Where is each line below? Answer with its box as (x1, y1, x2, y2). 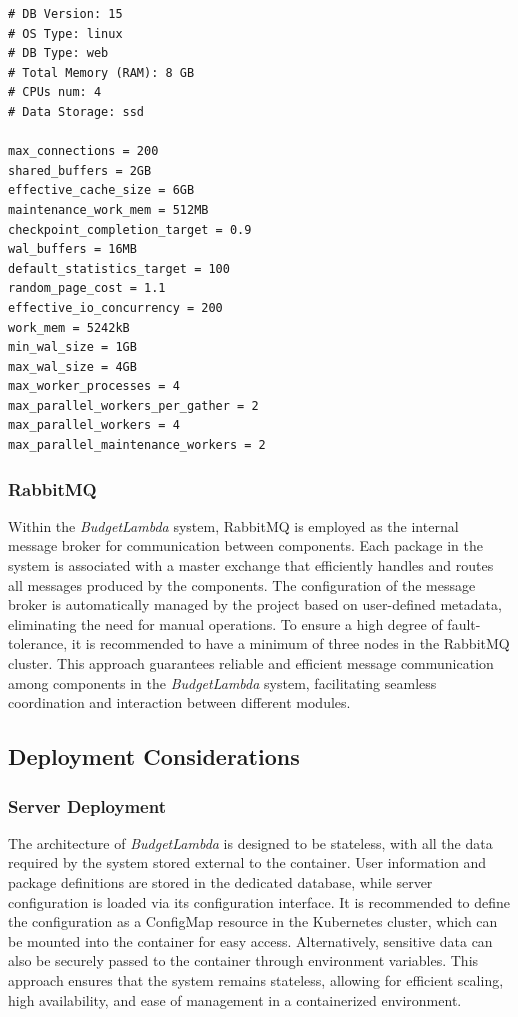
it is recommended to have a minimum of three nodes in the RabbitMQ (71, 633, 510, 654)
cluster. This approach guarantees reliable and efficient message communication (8, 653, 494, 674)
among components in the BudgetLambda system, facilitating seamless (8, 672, 437, 693)
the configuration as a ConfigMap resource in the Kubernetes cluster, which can (8, 911, 498, 932)
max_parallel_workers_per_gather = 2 (8, 398, 259, 413)
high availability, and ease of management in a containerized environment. (8, 989, 462, 1010)
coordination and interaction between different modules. (8, 692, 351, 713)
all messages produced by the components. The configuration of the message (8, 574, 476, 595)
